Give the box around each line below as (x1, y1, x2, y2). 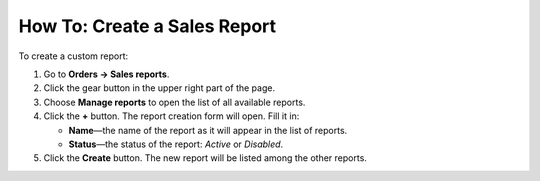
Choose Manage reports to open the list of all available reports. (43, 96, 306, 108)
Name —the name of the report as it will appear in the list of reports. (68, 124, 348, 136)
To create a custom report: (18, 50, 129, 62)
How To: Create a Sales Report (18, 15, 277, 37)
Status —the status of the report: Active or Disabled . (68, 138, 284, 150)
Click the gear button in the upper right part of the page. (43, 82, 275, 94)
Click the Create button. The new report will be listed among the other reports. (43, 152, 367, 164)
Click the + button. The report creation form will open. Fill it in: (43, 110, 300, 122)
